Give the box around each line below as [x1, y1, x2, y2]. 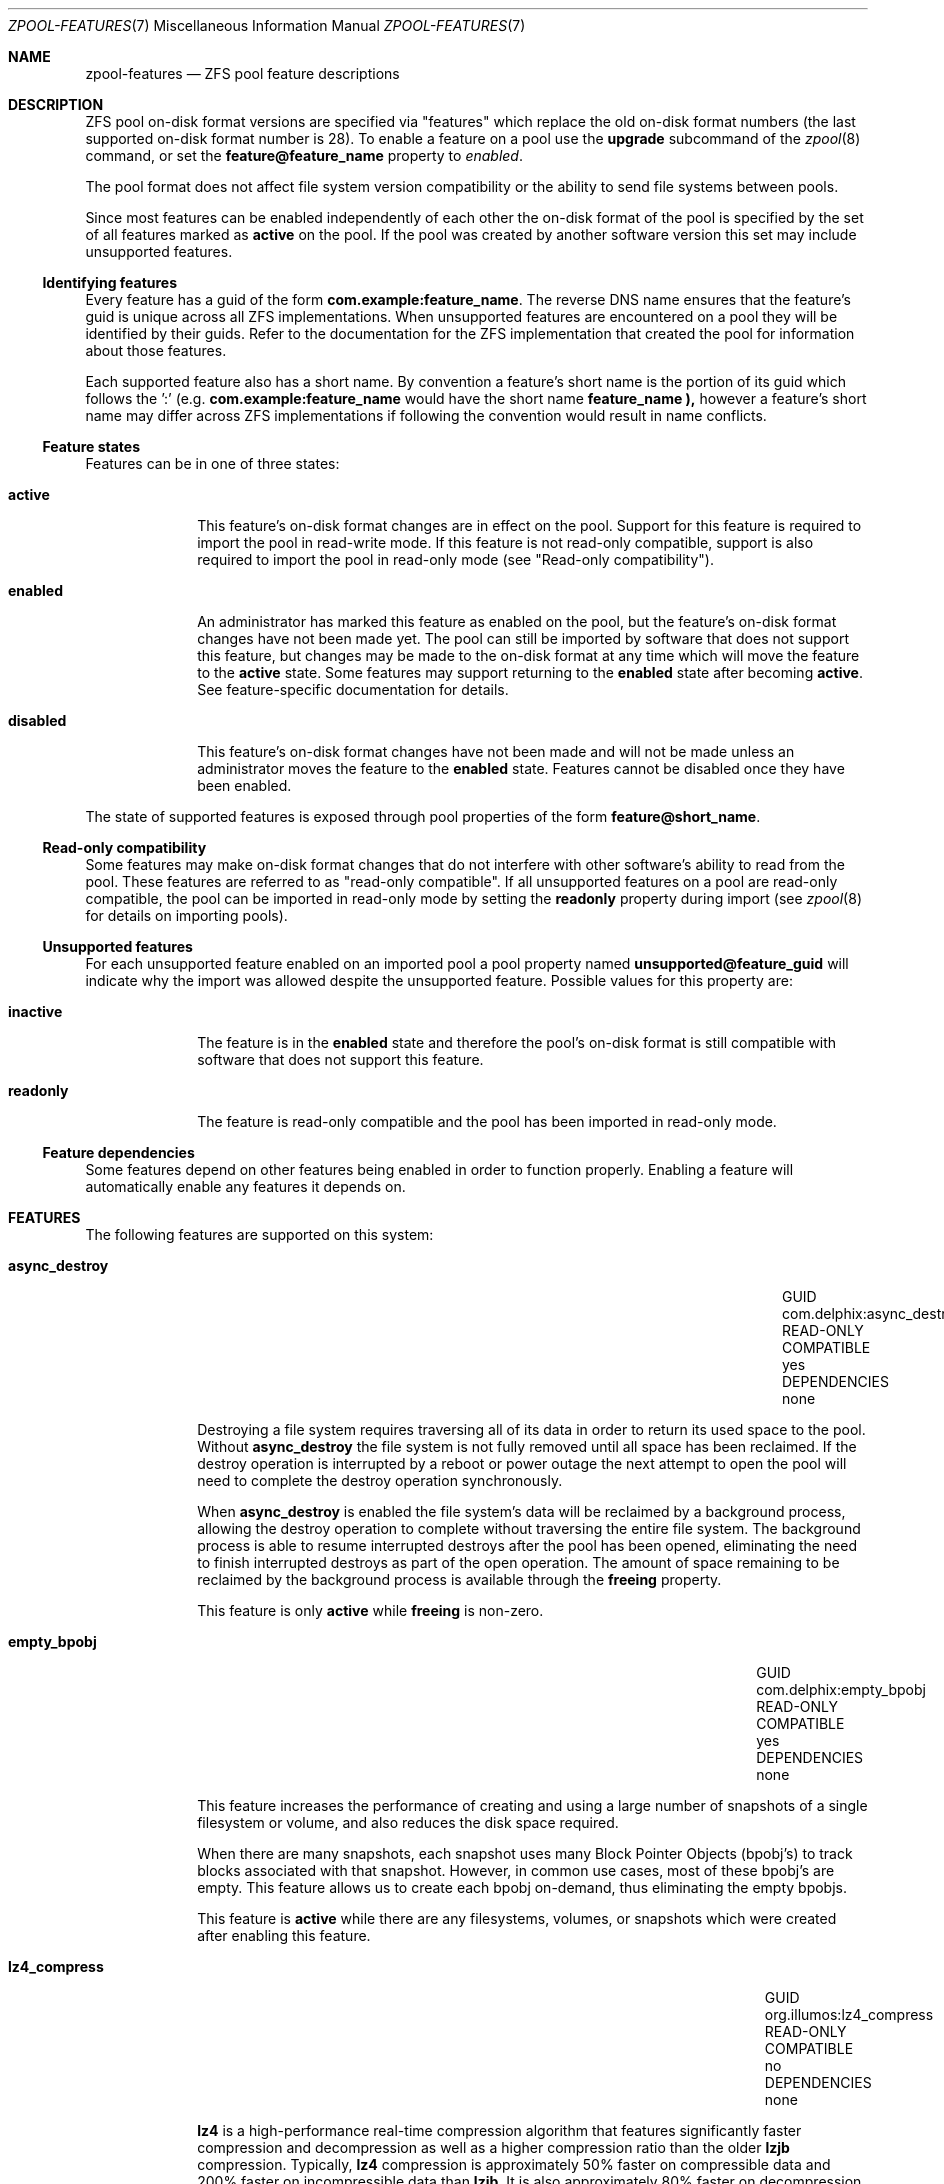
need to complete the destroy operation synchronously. [197, 1472, 563, 1489]
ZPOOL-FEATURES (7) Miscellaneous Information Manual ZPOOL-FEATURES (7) [8, 17, 526, 34]
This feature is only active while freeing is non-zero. [197, 1602, 544, 1619]
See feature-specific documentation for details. [197, 681, 509, 698]
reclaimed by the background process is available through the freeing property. [197, 1571, 722, 1588]
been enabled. [197, 777, 292, 794]
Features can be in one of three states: [85, 455, 340, 472]
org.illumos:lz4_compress [764, 2006, 934, 2023]
